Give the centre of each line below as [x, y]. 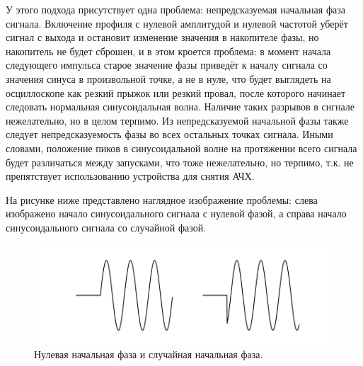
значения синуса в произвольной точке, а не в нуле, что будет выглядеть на [168, 78]
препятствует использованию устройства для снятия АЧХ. [130, 176]
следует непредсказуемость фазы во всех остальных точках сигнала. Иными [169, 134]
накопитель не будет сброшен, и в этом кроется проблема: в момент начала [168, 51]
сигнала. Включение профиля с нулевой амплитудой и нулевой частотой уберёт [177, 23]
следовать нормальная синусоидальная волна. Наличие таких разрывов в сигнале [180, 107]
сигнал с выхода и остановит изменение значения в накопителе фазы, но [162, 37]
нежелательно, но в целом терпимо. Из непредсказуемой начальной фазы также [177, 120]
